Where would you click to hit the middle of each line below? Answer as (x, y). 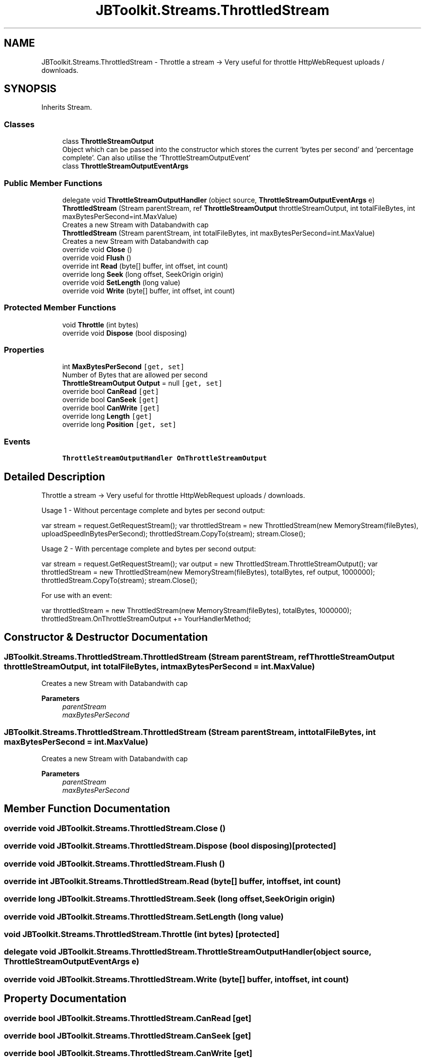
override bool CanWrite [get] (111, 408)
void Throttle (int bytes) (100, 325)
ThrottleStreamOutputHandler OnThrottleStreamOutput (164, 458)
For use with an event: (77, 596)
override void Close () (97, 249)
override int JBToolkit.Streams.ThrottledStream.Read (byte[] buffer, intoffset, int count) (172, 881)
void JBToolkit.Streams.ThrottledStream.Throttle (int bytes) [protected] (142, 934)
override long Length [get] (107, 416)
